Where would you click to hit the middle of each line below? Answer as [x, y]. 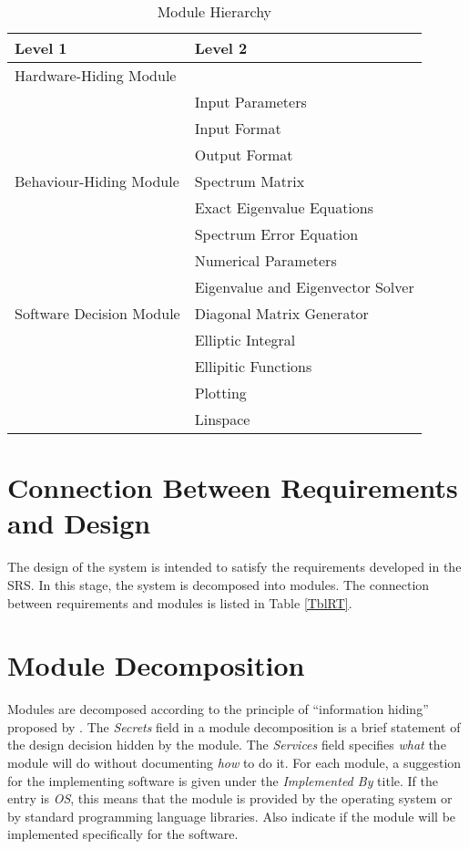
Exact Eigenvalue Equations [284, 207]
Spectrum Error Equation [276, 234]
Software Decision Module [97, 313]
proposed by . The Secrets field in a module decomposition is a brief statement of [234, 726]
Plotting [220, 393]
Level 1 [41, 48]
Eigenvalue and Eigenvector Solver [304, 287]
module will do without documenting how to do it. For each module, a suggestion [234, 762]
